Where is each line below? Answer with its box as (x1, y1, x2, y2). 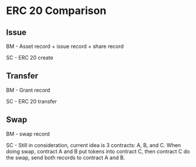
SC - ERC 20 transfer (6, 98, 57, 105)
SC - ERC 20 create (6, 54, 54, 61)
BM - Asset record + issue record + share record (6, 43, 124, 50)
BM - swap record (6, 130, 50, 137)
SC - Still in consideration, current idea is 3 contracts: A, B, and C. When (6, 141, 181, 148)
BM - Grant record (6, 86, 50, 93)
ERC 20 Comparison (6, 4, 107, 18)
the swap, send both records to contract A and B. (6, 154, 125, 161)
